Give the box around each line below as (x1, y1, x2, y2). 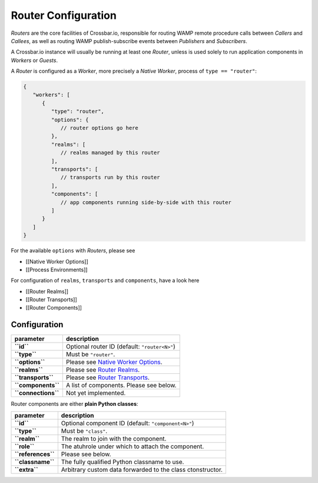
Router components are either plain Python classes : (11, 400, 138, 408)
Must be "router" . (65, 350, 115, 359)
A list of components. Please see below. (65, 381, 177, 389)
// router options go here (60, 124, 138, 132)
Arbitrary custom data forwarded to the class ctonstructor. (61, 465, 223, 474)
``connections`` (14, 389, 59, 397)
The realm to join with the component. (61, 434, 167, 442)
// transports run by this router (60, 174, 160, 181)
